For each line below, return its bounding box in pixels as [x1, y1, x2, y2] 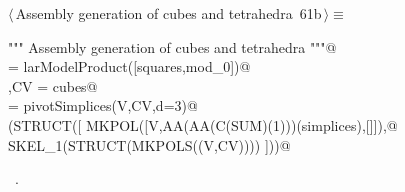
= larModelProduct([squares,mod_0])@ [8, 56, 251, 77]
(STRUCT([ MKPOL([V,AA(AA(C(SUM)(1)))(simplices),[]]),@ [8, 114, 398, 135]
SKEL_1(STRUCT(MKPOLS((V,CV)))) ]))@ [8, 134, 291, 155]
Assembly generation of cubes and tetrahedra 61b [15, 3, 322, 23]
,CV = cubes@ [8, 75, 98, 96]
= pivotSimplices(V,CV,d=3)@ [8, 95, 198, 116]
